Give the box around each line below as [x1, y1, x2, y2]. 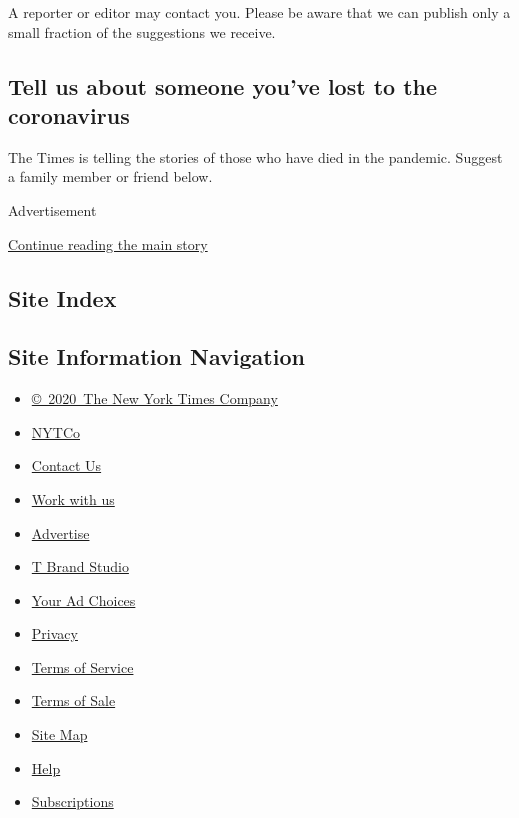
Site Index [8, 282, 117, 313]
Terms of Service [31, 656, 134, 677]
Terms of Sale [31, 690, 116, 711]
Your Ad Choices [31, 589, 136, 610]
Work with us [31, 488, 115, 509]
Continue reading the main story [8, 233, 208, 254]
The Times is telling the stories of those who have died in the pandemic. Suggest [8, 146, 503, 167]
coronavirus [8, 99, 130, 130]
